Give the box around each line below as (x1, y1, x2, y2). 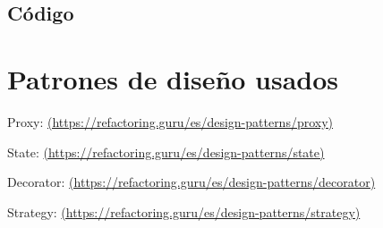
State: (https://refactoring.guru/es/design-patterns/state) (7, 142, 325, 161)
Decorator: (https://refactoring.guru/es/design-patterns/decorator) (7, 173, 376, 191)
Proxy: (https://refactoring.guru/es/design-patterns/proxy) (7, 112, 334, 131)
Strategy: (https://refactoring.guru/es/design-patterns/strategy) (7, 202, 361, 221)
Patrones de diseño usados (7, 60, 339, 97)
